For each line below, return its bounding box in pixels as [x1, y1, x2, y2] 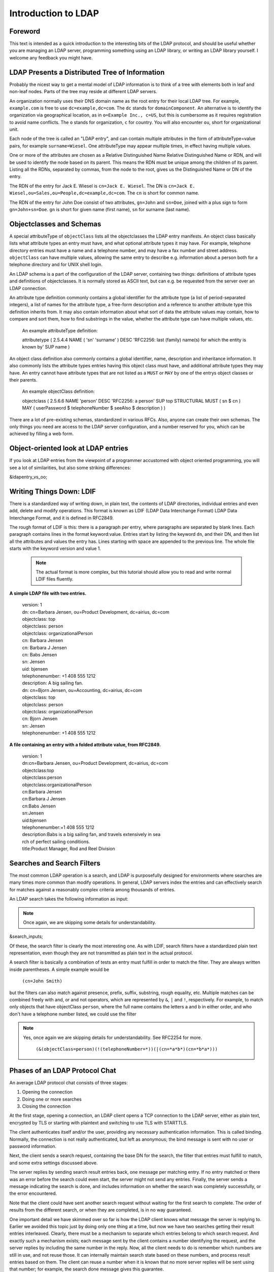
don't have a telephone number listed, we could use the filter [9, 1010, 136, 1017]
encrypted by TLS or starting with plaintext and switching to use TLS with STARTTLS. [9, 1119, 188, 1125]
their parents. [9, 377, 38, 383]
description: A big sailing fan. [22, 680, 83, 686]
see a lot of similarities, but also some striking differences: [9, 465, 131, 471]
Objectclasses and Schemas [9, 219, 101, 228]
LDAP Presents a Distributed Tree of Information [9, 68, 165, 76]
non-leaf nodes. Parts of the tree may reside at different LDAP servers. [9, 89, 157, 95]
